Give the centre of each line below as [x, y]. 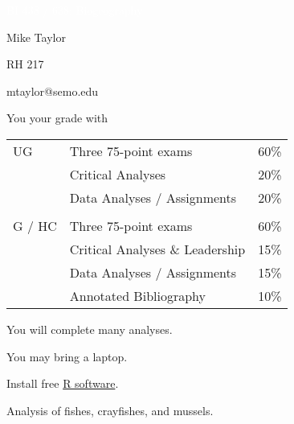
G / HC [35, 225]
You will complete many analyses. [90, 329]
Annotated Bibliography [137, 295]
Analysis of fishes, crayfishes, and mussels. [110, 410]
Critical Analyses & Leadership [157, 249]
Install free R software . [63, 383]
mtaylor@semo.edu [53, 91]
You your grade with [57, 118]
